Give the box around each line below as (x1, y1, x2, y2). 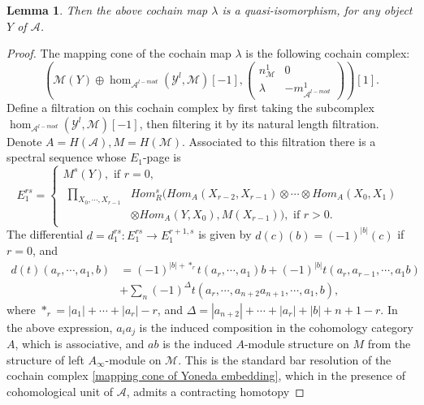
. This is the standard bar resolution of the (178, 351, 392, 368)
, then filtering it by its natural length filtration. (139, 114, 379, 131)
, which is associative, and (15, 335, 145, 352)
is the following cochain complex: (245, 45, 410, 62)
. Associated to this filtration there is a (181, 132, 376, 149)
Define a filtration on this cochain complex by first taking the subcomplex (6, 99, 374, 115)
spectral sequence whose (6, 149, 127, 166)
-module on (105, 351, 162, 368)
